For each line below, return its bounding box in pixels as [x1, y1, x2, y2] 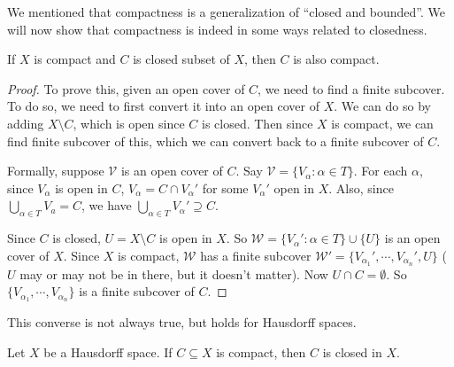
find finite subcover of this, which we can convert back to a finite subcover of [7, 131, 424, 150]
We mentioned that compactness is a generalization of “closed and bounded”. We [7, 3, 445, 20]
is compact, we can [331, 113, 434, 132]
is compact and [34, 50, 116, 68]
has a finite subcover [200, 246, 312, 264]
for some [202, 178, 249, 197]
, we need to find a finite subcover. [258, 79, 445, 98]
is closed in [322, 342, 382, 361]
